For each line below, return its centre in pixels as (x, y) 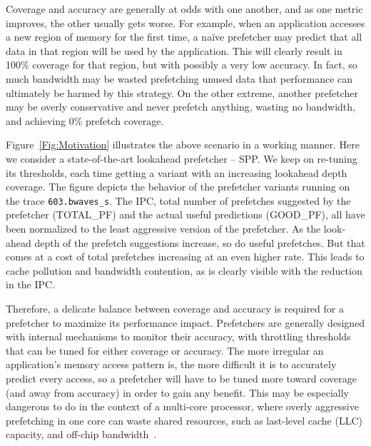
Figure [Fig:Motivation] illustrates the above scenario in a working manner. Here (183, 145)
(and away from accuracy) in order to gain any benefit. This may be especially (177, 392)
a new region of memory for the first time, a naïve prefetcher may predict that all (184, 37)
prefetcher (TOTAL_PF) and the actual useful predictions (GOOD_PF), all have (185, 214)
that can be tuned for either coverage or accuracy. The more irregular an (165, 350)
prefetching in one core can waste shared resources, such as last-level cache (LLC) (184, 420)
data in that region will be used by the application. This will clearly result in (174, 50)
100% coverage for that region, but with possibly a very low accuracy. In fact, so (182, 65)
